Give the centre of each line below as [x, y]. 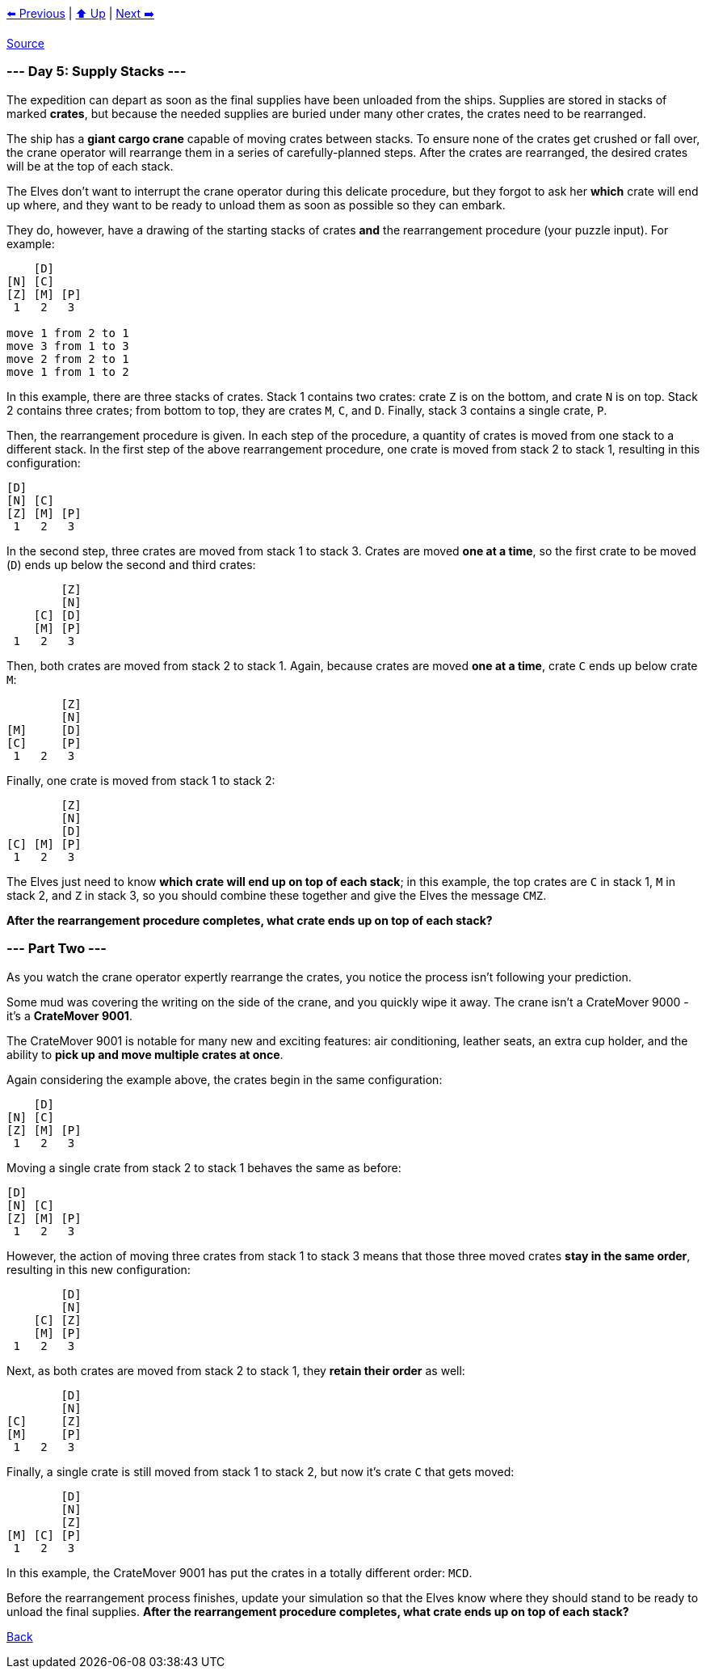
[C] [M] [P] [44, 844]
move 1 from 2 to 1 [68, 333]
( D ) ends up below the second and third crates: [131, 564]
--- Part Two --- [57, 949]
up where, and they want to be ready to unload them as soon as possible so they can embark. [256, 205]
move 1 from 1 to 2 [68, 371]
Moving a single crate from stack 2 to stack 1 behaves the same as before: [204, 1167]
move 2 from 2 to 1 [68, 359]
